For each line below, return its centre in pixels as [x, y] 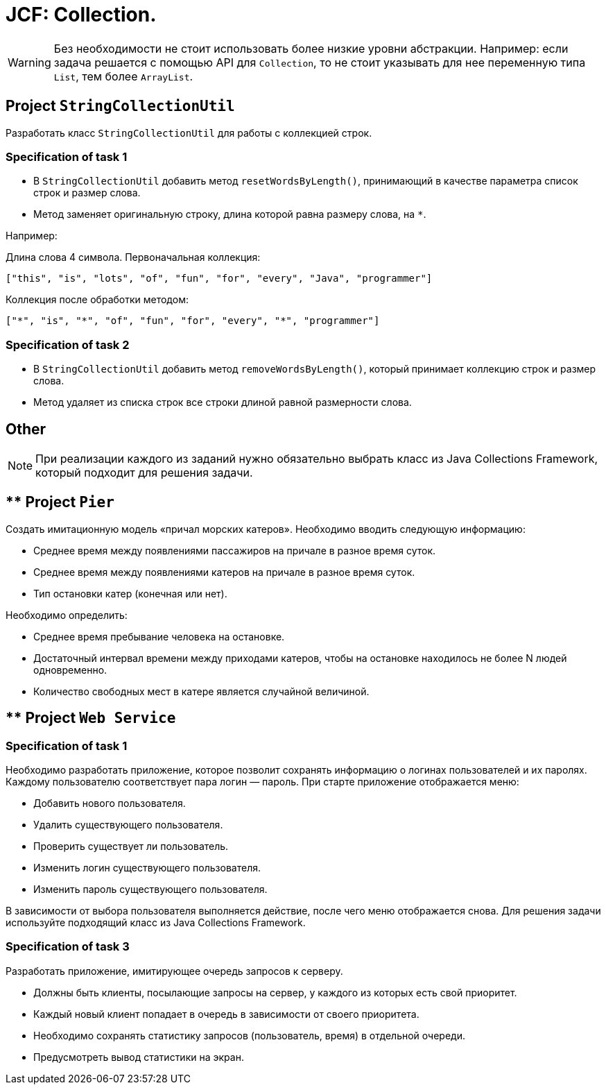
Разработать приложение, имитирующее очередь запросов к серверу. [174, 971]
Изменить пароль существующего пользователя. [150, 889]
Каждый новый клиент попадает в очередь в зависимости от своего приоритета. [226, 1014]
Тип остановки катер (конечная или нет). [130, 593]
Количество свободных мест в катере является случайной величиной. [201, 691]
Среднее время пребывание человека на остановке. [159, 636]
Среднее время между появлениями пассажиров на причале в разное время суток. [235, 550]
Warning [29, 62]
